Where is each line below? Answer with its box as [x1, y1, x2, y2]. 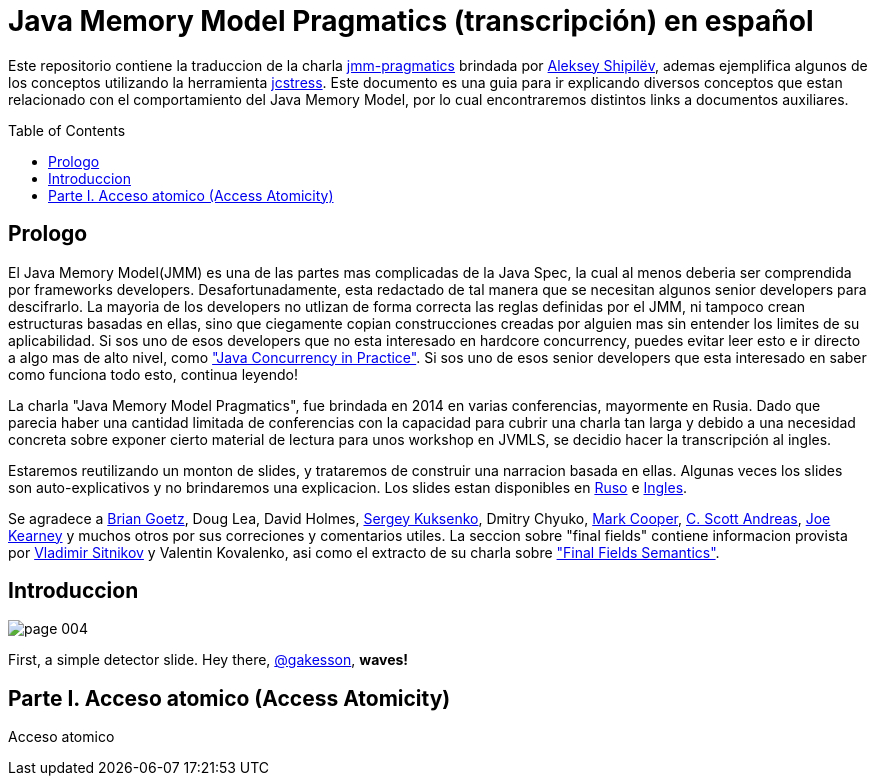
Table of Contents [8, 121, 126, 139]
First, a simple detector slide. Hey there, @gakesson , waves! [8, 651, 409, 669]
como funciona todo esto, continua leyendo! [8, 365, 298, 383]
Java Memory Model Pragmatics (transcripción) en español [8, 4, 814, 38]
